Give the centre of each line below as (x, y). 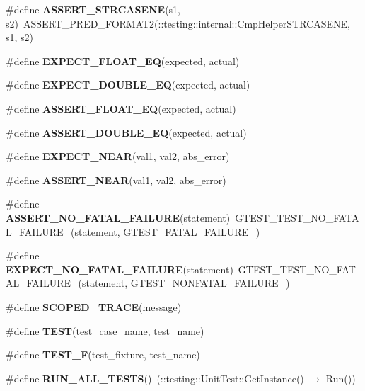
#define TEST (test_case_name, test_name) (105, 330)
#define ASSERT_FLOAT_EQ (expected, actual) (121, 108)
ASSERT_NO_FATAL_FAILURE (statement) (118, 217)
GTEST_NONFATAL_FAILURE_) (210, 283)
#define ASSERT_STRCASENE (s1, (93, 9)
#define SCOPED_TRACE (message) (94, 306)
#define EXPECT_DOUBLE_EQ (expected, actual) (128, 85)
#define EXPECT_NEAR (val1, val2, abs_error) (118, 156)
